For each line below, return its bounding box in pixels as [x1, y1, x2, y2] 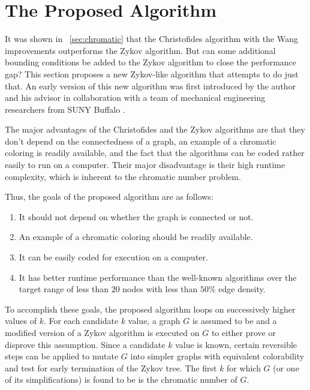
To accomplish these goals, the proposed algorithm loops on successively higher [5, 302, 296, 315]
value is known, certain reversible [175, 338, 297, 350]
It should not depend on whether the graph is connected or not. [19, 210, 254, 223]
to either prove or [211, 326, 276, 338]
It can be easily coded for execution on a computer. [19, 251, 208, 263]
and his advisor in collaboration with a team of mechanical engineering [5, 91, 266, 104]
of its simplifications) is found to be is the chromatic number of [5, 373, 237, 386]
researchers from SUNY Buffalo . [5, 103, 125, 115]
